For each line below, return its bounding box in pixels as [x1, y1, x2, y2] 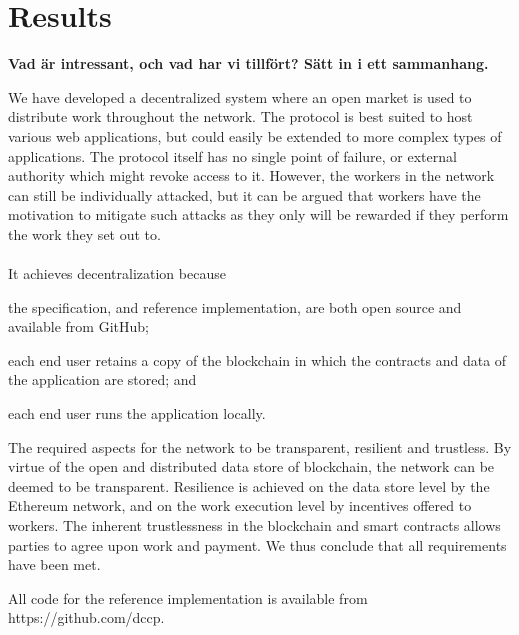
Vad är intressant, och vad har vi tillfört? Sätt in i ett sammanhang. [8, 53, 489, 74]
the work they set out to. [8, 223, 161, 244]
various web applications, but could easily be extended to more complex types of [8, 125, 502, 146]
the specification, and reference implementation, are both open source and [8, 296, 462, 317]
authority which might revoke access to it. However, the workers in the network [8, 165, 495, 186]
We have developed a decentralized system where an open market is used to [8, 86, 472, 107]
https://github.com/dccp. [8, 607, 165, 628]
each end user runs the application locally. [8, 403, 266, 424]
